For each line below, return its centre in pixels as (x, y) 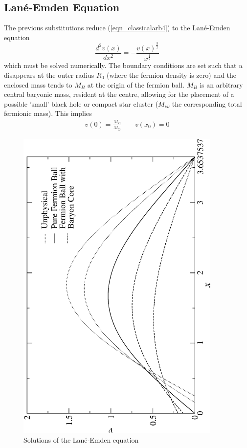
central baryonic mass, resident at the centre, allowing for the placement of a (119, 94)
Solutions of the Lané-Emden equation (81, 440)
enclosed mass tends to (38, 84)
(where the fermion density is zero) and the (171, 75)
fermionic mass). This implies (48, 113)
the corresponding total (207, 103)
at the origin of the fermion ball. (136, 84)
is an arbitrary (221, 84)
